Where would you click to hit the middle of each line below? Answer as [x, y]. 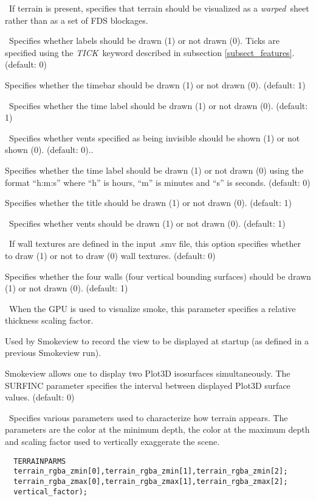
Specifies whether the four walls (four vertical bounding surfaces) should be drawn [158, 276]
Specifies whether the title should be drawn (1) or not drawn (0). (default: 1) [149, 203]
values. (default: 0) [40, 397]
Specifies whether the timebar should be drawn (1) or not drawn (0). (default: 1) [155, 84]
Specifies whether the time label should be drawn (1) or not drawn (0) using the [154, 170]
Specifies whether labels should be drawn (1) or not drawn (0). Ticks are [144, 41]
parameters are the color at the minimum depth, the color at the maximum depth [157, 429]
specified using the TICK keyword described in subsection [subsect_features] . [150, 52]
